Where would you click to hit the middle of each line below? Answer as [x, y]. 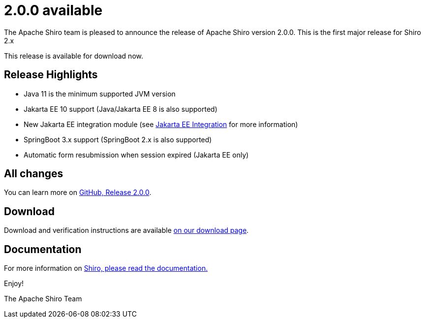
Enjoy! [14, 284]
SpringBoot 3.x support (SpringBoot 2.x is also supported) [118, 139]
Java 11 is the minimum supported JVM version [100, 94]
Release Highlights [51, 75]
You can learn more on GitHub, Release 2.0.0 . [78, 193]
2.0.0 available [53, 10]
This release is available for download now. [74, 56]
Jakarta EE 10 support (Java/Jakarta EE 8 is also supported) [121, 109]
